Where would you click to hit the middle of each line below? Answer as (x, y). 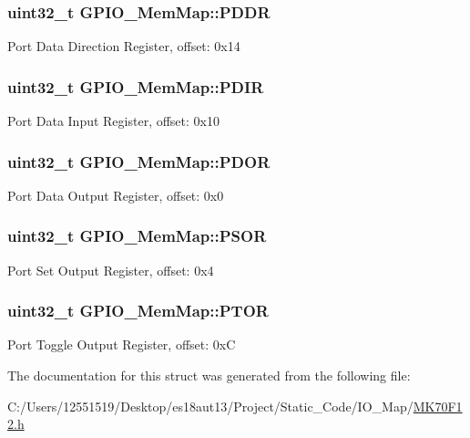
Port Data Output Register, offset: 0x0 (116, 195)
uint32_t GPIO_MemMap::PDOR (139, 161)
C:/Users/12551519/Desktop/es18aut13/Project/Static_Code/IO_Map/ (210, 406)
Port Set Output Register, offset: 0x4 (111, 270)
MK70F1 (438, 406)
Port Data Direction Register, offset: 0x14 (124, 46)
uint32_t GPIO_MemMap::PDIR (136, 86)
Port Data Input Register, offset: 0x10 (113, 121)
